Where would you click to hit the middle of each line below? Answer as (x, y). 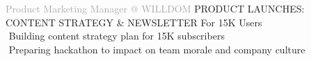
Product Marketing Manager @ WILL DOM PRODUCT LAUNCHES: (155, 8)
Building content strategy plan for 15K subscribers (117, 36)
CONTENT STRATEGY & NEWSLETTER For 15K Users (134, 22)
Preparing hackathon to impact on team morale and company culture (157, 49)
